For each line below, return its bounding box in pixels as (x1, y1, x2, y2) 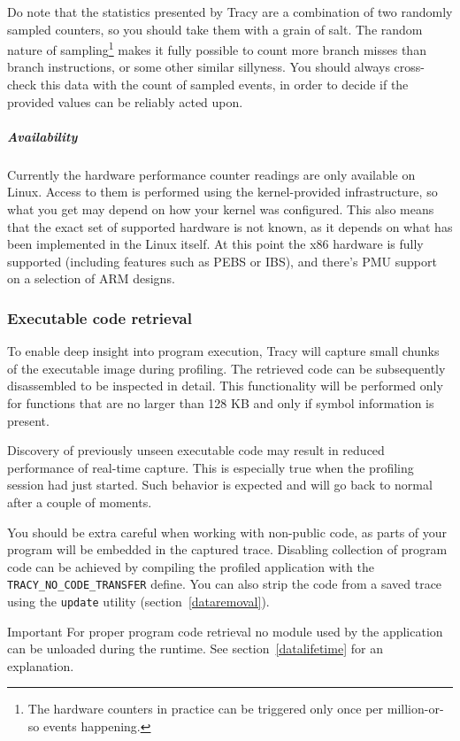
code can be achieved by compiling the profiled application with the (7, 557, 375, 575)
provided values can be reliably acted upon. (7, 92, 243, 111)
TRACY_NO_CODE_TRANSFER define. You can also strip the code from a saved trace (7, 575, 442, 593)
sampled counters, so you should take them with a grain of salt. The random (7, 19, 423, 38)
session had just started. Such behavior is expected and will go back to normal (7, 475, 433, 494)
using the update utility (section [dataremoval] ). (7, 591, 270, 610)
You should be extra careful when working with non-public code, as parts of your (7, 522, 448, 541)
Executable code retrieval (7, 306, 192, 328)
